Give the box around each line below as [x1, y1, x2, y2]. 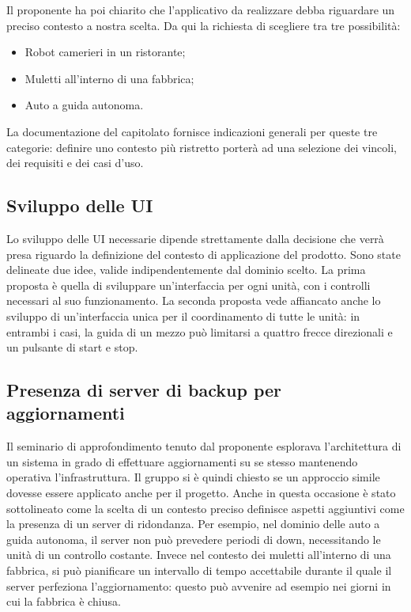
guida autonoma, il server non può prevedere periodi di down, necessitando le [6, 530, 381, 547]
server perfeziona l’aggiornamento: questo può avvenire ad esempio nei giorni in [6, 577, 391, 594]
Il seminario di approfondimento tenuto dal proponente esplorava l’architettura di [6, 438, 402, 454]
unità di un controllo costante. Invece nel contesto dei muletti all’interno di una [6, 546, 391, 563]
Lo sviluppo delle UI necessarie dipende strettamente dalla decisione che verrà [6, 230, 384, 246]
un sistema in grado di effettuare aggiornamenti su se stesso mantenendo [6, 453, 358, 469]
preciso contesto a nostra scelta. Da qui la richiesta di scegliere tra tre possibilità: [6, 17, 401, 33]
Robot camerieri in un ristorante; [25, 44, 186, 60]
